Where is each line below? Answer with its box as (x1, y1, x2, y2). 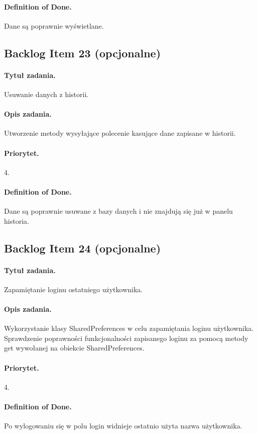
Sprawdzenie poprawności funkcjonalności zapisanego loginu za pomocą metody (4, 332, 248, 343)
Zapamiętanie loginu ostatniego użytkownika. (4, 284, 143, 294)
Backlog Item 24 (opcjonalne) (4, 240, 161, 255)
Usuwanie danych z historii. (4, 89, 89, 99)
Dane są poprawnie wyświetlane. (4, 20, 104, 31)
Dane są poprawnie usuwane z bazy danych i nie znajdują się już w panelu (4, 206, 233, 216)
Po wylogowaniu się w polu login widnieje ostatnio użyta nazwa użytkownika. (4, 420, 242, 431)
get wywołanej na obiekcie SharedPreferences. (4, 342, 145, 353)
